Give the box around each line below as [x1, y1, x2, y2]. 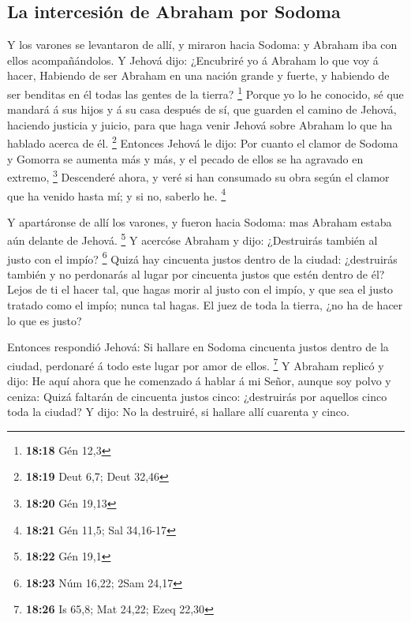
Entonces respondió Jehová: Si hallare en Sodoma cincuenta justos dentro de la [7, 339, 389, 355]
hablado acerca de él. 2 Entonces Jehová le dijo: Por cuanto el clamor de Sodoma [7, 133, 398, 152]
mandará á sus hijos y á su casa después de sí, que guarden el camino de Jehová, [7, 101, 397, 118]
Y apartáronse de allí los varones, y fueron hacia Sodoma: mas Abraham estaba [7, 213, 392, 230]
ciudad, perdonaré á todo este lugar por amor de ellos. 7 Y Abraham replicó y [7, 354, 384, 373]
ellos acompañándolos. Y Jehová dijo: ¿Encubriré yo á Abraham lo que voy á [7, 51, 379, 68]
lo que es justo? [7, 312, 82, 328]
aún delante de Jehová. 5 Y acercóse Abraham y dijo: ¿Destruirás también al [7, 230, 378, 249]
